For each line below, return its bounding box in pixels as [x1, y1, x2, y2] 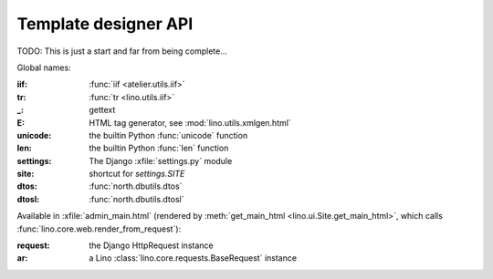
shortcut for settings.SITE [89, 169, 185, 180]
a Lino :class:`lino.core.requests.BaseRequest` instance [89, 253, 297, 263]
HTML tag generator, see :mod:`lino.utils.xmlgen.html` [89, 117, 291, 128]
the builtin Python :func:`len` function [89, 142, 229, 154]
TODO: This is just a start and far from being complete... [16, 46, 228, 57]
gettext [89, 105, 116, 116]
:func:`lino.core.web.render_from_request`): [16, 223, 182, 234]
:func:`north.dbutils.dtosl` [89, 193, 184, 204]
